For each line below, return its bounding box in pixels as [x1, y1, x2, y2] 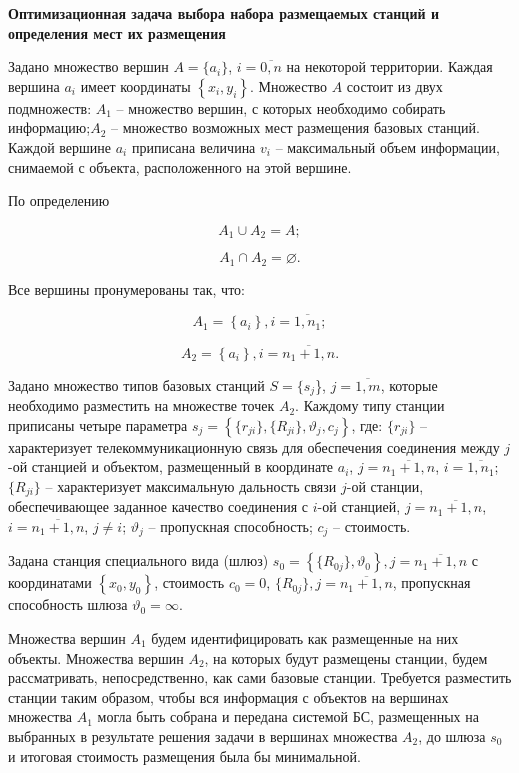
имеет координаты [80, 75, 191, 96]
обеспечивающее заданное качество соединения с [8, 496, 309, 517]
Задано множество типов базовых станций [8, 374, 265, 395]
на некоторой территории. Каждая [286, 56, 493, 77]
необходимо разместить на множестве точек [8, 395, 275, 416]
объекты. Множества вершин [8, 647, 184, 668]
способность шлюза [8, 594, 128, 615]
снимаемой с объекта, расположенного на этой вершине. [8, 156, 352, 177]
